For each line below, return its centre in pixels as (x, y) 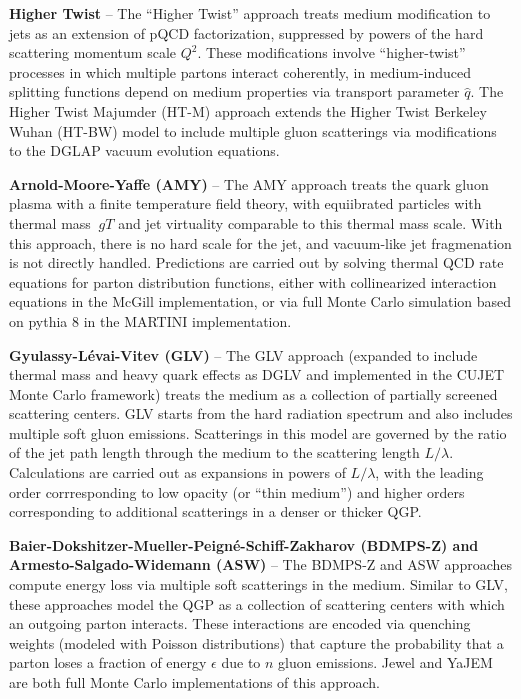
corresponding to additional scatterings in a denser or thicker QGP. (215, 511)
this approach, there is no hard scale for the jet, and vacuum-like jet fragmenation (260, 242)
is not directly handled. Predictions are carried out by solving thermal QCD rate (256, 262)
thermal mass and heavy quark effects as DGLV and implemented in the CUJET (257, 374)
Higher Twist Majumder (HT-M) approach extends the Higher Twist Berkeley (248, 110)
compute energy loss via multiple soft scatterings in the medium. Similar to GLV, (258, 584)
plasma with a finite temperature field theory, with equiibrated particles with (245, 203)
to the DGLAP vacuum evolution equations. (144, 150)
